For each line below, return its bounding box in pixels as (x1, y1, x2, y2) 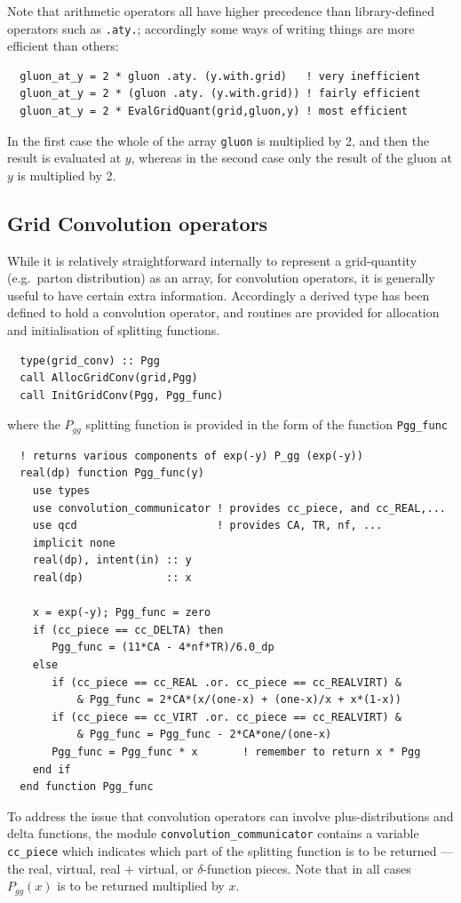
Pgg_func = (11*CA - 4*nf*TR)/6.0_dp (52, 641, 274, 654)
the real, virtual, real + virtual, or (7, 859, 194, 877)
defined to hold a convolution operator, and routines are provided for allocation (7, 303, 440, 322)
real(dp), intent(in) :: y (32, 554, 192, 567)
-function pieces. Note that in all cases (203, 859, 411, 877)
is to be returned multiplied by (57, 876, 225, 895)
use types (32, 484, 91, 498)
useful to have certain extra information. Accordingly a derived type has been (7, 285, 430, 304)
